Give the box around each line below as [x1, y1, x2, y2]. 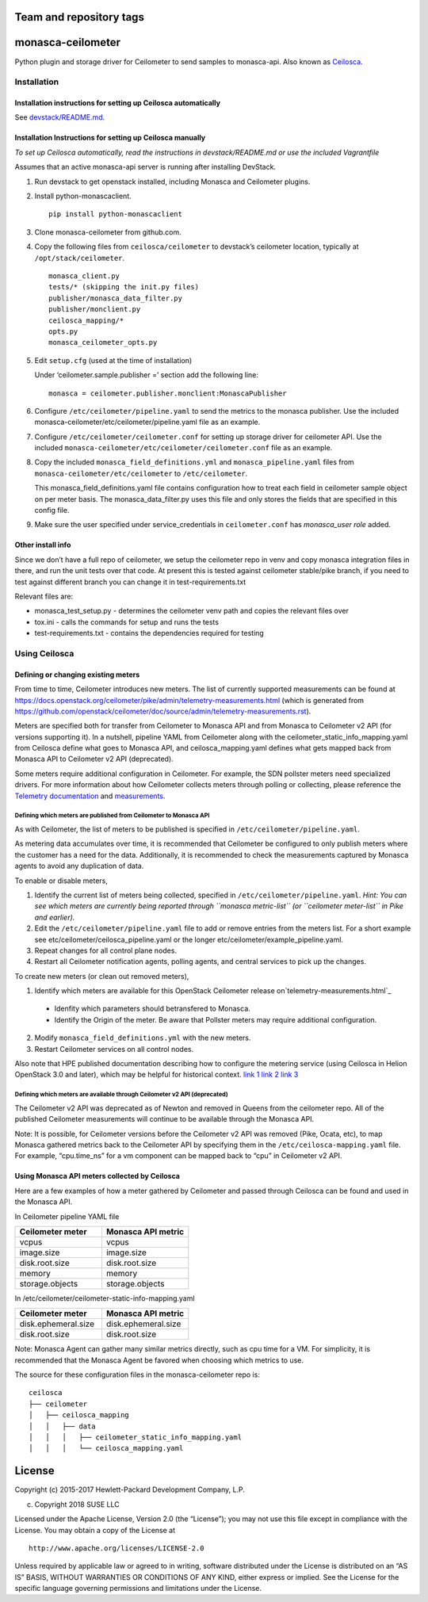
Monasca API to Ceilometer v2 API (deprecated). [14, 754, 174, 764]
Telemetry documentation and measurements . [14, 791, 166, 801]
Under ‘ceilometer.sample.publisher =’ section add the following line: [34, 370, 259, 380]
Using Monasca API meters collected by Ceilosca [14, 1172, 180, 1181]
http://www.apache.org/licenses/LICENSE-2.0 [29, 1543, 205, 1553]
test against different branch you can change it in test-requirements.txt [14, 577, 246, 587]
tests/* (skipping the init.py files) [48, 282, 200, 292]
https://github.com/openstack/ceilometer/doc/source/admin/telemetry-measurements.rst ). [14, 706, 311, 716]
